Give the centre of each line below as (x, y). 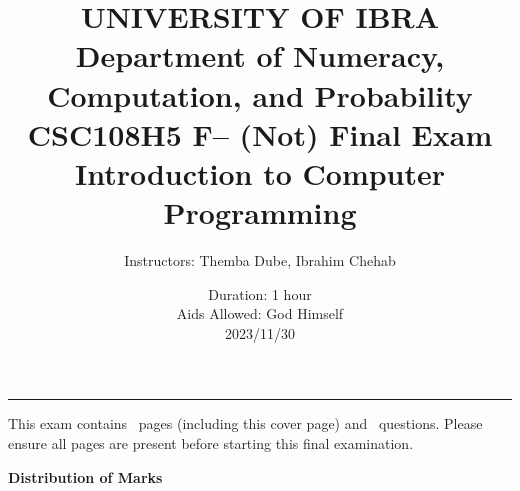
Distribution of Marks (85, 476)
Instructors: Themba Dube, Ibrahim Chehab (260, 260)
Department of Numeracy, (260, 55)
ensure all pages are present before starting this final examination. (211, 443)
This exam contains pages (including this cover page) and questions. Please (245, 423)
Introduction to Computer (260, 172)
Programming (260, 212)
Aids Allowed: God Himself (260, 313)
